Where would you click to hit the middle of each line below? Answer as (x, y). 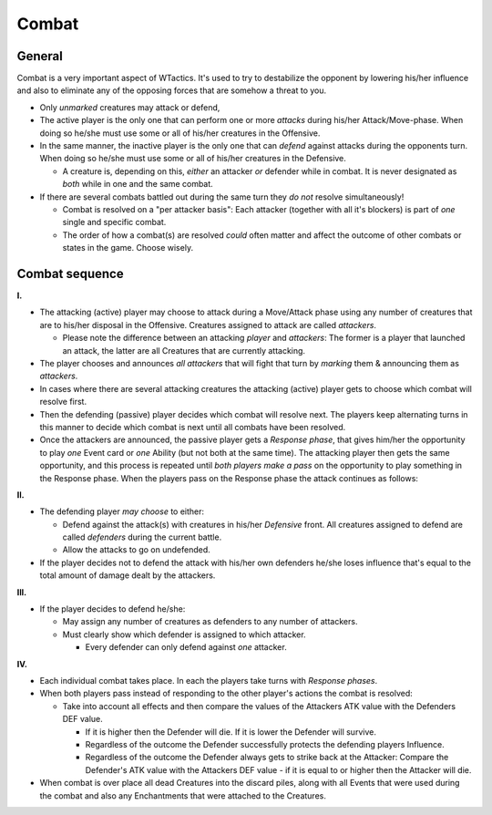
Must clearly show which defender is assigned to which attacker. (184, 634)
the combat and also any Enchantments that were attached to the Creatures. (183, 795)
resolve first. (63, 402)
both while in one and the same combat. (138, 184)
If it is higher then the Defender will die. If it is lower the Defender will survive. (231, 732)
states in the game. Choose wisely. (128, 248)
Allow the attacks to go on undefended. (137, 550)
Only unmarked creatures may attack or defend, (130, 107)
